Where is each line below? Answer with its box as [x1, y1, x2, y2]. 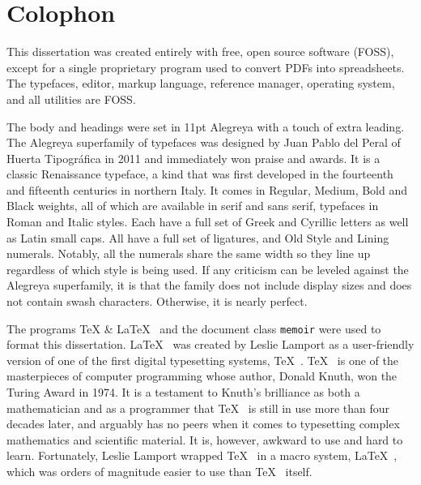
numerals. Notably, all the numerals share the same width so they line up [6, 245, 371, 262]
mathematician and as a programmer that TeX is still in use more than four [6, 399, 389, 416]
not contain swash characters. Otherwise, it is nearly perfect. [6, 293, 308, 310]
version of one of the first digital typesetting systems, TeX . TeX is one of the [6, 351, 398, 368]
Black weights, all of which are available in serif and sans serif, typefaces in [6, 197, 379, 214]
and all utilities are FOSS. [6, 90, 136, 107]
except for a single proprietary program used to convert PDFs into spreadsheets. [6, 58, 405, 75]
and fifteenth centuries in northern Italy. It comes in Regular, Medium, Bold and [6, 181, 408, 198]
